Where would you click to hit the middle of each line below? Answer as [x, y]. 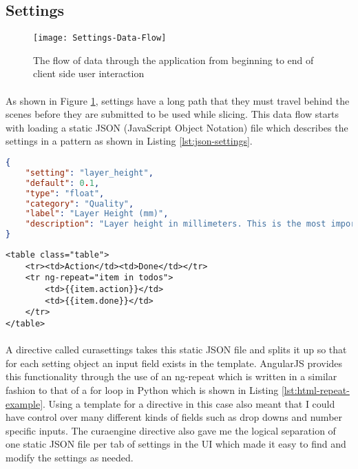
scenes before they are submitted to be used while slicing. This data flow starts [172, 114]
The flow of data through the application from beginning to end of [173, 60]
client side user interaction [89, 73]
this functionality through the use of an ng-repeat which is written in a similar [171, 376]
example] [24, 403]
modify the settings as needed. [70, 457]
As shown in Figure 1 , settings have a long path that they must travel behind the [178, 100]
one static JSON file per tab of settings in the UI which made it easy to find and [176, 444]
